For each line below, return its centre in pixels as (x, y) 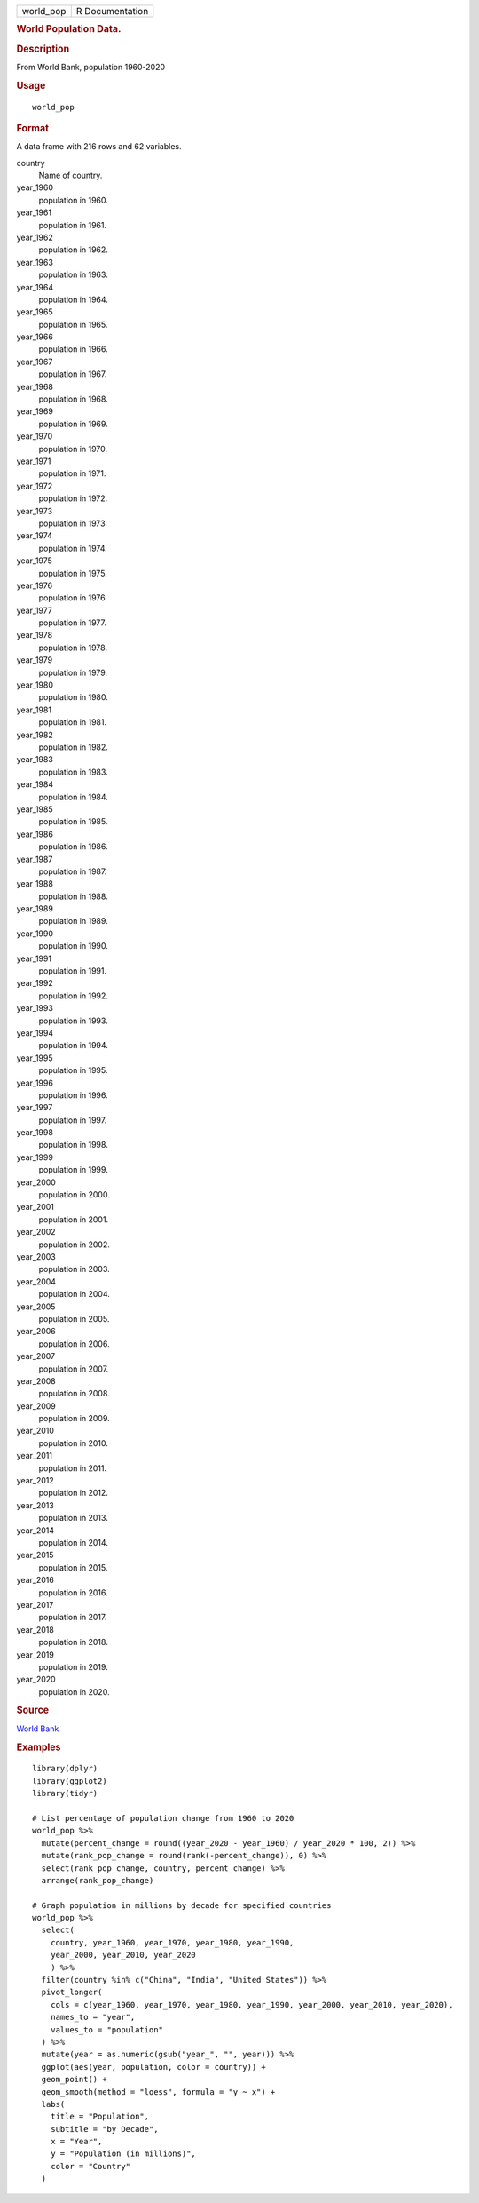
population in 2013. (73, 1518)
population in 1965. (73, 324)
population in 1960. (73, 200)
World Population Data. (69, 29)
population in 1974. (73, 548)
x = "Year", (76, 2142)
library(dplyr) (65, 1769)
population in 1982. (73, 747)
